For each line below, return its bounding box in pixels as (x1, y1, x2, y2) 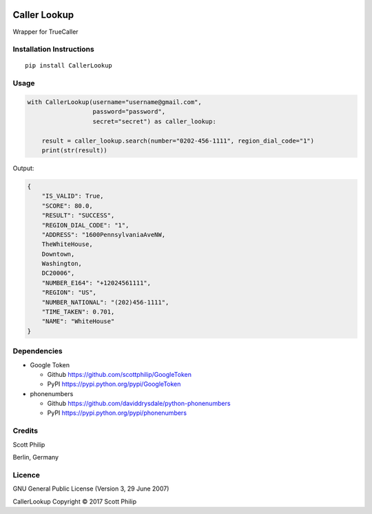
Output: (12, 164, 34, 172)
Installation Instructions (12, 45, 94, 54)
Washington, (41, 260, 83, 268)
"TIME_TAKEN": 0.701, (41, 308, 115, 316)
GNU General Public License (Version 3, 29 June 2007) (12, 484, 169, 493)
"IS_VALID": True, (41, 192, 104, 200)
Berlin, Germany (12, 453, 59, 462)
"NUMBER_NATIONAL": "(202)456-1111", (41, 298, 169, 306)
